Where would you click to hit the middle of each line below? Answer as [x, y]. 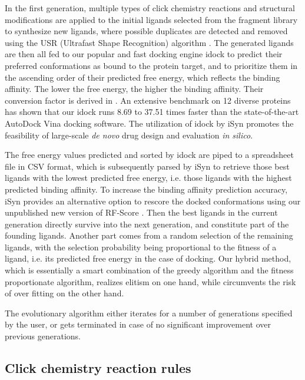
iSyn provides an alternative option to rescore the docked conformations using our [153, 201]
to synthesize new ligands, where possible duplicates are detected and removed [146, 31]
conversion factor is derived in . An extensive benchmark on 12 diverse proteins [148, 100]
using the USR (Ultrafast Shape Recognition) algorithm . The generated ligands [149, 42]
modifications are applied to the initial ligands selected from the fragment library [151, 19]
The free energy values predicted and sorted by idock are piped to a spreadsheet [149, 155]
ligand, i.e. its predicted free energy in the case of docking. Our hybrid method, [148, 258]
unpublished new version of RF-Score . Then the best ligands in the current [141, 212]
